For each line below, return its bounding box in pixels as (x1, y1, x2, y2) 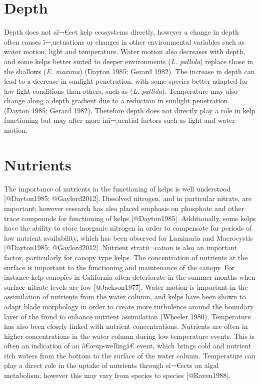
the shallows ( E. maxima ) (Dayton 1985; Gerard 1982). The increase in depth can (4, 66, 255, 76)
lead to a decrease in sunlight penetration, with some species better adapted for (4, 76, 248, 86)
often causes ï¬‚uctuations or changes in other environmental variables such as (4, 36, 244, 47)
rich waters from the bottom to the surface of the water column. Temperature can (4, 350, 255, 360)
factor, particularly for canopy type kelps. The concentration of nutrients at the (4, 252, 248, 262)
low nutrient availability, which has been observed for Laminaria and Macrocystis (4, 232, 253, 243)
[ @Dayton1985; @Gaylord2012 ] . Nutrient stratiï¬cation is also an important (4, 242, 237, 253)
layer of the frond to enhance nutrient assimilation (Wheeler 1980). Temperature (4, 311, 251, 321)
